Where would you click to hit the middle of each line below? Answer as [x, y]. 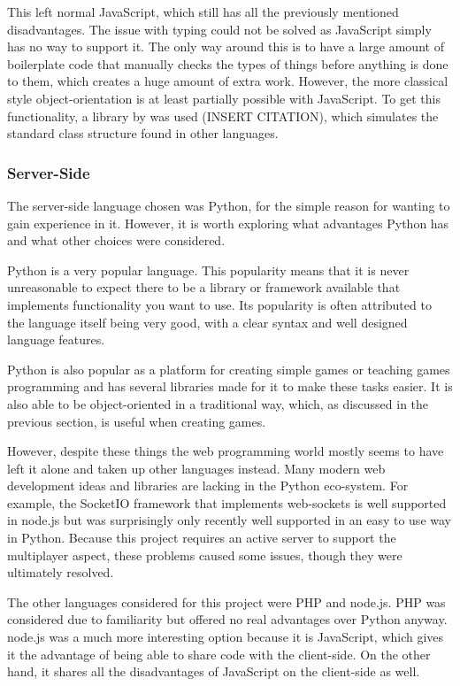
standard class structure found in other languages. [143, 133]
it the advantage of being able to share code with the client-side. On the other [219, 654]
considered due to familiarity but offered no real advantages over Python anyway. [227, 619]
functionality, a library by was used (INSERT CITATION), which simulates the [223, 116]
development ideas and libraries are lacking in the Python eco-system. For [208, 486]
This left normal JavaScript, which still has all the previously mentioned [203, 12]
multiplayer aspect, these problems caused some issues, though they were [205, 555]
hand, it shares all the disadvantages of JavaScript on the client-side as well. [214, 671]
